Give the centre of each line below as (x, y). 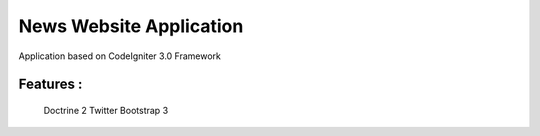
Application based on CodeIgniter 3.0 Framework (120, 56)
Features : (50, 84)
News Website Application (131, 26)
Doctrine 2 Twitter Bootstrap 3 (106, 110)
